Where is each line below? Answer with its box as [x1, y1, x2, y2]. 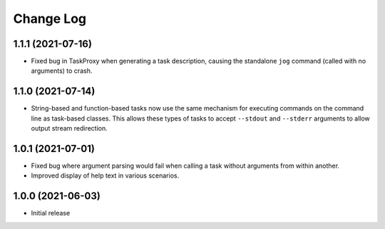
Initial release [31, 209, 71, 218]
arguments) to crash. [31, 66, 93, 75]
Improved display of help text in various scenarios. [31, 171, 180, 180]
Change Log [13, 11, 87, 26]
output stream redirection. [31, 124, 108, 133]
